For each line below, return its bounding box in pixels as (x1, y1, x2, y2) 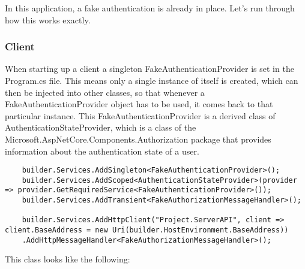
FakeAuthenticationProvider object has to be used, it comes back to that (5, 98, 273, 110)
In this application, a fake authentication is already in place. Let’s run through (5, 2, 295, 14)
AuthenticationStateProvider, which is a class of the (5, 121, 196, 134)
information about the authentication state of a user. (5, 144, 199, 157)
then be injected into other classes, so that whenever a (5, 86, 205, 98)
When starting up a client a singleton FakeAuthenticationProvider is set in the (5, 62, 294, 75)
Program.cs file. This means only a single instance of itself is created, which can (5, 74, 298, 86)
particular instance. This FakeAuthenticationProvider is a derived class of (5, 109, 276, 122)
